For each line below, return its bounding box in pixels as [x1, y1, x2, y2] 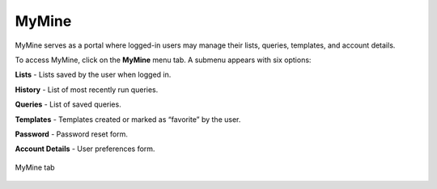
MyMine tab [15, 162, 56, 172]
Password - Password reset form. [15, 129, 129, 139]
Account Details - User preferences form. [15, 144, 155, 153]
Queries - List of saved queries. [15, 99, 121, 109]
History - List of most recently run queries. [15, 85, 159, 94]
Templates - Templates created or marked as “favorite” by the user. [15, 114, 241, 124]
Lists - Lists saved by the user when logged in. [15, 69, 172, 80]
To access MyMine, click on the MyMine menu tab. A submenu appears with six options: [15, 55, 312, 65]
